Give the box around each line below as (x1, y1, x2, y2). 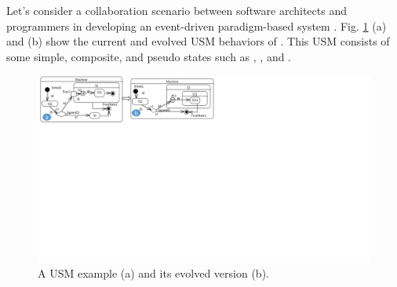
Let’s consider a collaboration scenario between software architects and (6, 2, 347, 18)
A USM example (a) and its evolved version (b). (38, 265, 269, 282)
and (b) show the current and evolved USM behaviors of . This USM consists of (6, 33, 390, 49)
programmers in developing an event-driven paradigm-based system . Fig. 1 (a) (6, 17, 387, 34)
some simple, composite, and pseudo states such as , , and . (6, 48, 292, 64)
